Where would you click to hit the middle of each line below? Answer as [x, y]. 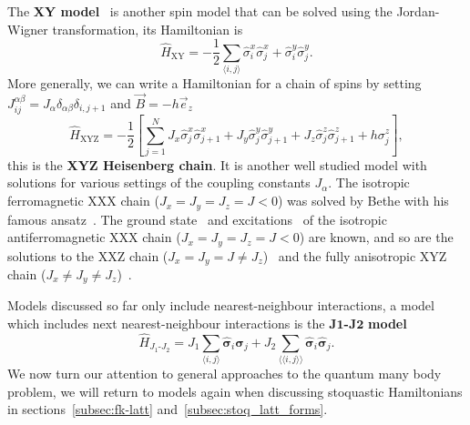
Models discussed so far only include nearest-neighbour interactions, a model [221, 305]
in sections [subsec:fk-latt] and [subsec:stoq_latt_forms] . [168, 409]
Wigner [28, 29]
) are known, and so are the [376, 237]
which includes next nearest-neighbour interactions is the [166, 324]
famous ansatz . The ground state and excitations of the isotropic [197, 219]
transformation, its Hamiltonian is [148, 29]
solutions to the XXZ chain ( [88, 255]
